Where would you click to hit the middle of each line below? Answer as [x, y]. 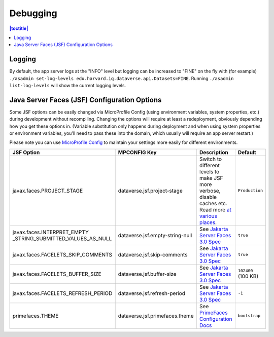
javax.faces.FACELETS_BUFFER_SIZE [57, 274]
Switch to [211, 159]
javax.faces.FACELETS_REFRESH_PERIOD [62, 293]
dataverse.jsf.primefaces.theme [156, 316]
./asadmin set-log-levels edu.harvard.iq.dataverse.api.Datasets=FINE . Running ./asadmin [122, 78]
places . [208, 222]
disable [208, 197]
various [209, 216]
